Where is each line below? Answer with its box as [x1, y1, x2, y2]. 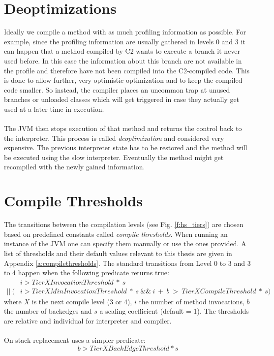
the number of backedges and [4, 306, 92, 316]
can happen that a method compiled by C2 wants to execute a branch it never [4, 46, 241, 56]
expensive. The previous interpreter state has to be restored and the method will [4, 142, 247, 153]
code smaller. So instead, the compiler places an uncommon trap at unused [4, 84, 230, 95]
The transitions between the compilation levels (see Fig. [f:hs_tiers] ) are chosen [4, 219, 244, 229]
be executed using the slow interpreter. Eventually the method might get [4, 152, 224, 162]
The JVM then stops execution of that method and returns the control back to [4, 123, 242, 133]
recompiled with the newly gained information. [4, 162, 145, 172]
